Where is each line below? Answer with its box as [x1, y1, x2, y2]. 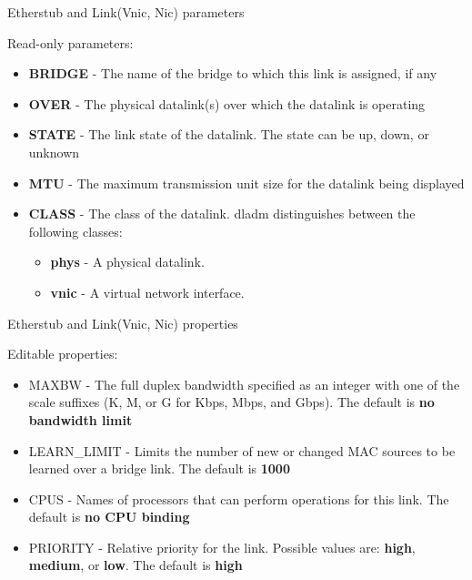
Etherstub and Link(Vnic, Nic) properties [7, 313, 238, 332]
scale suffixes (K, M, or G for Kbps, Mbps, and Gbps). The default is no [28, 392, 435, 412]
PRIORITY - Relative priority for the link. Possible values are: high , [28, 537, 416, 556]
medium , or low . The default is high [28, 555, 243, 575]
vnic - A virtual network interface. [50, 282, 245, 301]
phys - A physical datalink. [50, 252, 205, 271]
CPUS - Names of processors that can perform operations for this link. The [28, 489, 449, 508]
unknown [28, 142, 80, 161]
